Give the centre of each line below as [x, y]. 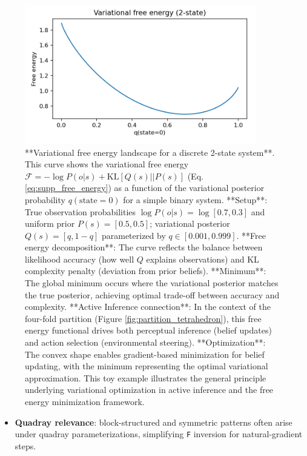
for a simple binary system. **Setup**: [195, 199]
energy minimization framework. [85, 402]
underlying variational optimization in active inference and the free [149, 390]
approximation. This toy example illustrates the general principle [146, 377]
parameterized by [134, 235]
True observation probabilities [81, 211]
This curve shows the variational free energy [107, 164]
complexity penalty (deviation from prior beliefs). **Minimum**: [146, 271]
